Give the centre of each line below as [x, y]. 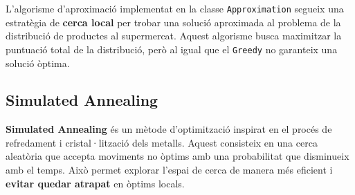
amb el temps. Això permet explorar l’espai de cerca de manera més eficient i [169, 170]
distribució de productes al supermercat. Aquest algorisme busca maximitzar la [174, 36]
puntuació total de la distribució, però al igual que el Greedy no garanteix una [172, 49]
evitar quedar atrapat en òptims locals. [95, 183]
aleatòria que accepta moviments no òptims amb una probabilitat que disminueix [177, 156]
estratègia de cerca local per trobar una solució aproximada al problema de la [173, 22]
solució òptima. [38, 63]
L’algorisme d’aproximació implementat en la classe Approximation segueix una [175, 8]
